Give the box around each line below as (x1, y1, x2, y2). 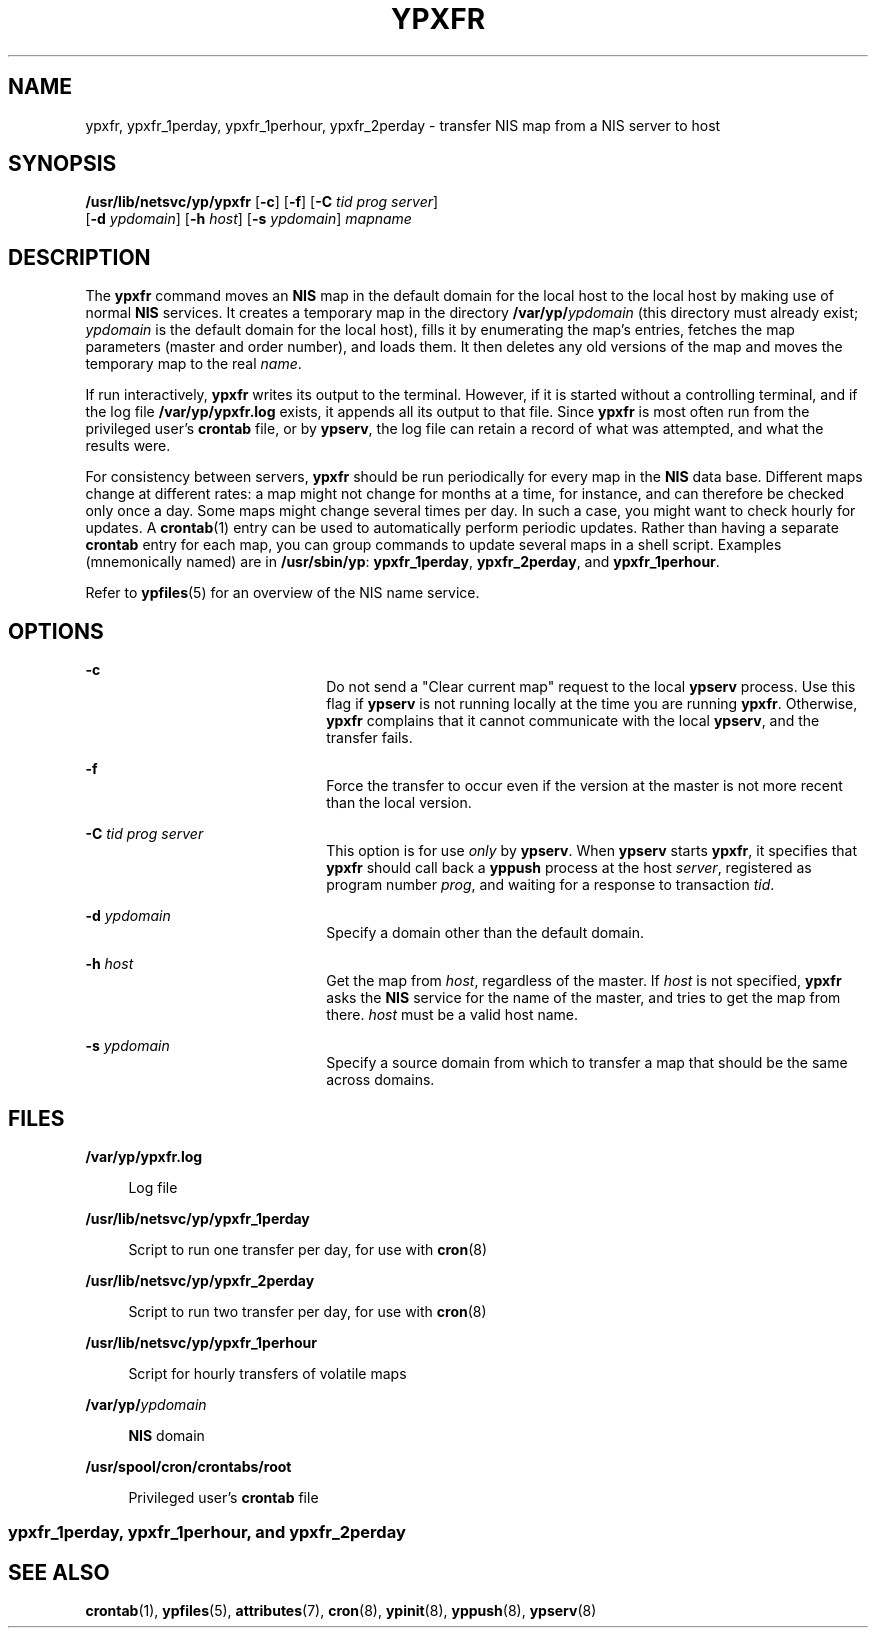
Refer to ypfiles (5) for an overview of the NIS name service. (85, 584, 480, 602)
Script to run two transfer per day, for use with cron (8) (128, 1302, 487, 1320)
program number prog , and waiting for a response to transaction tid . (326, 876, 775, 894)
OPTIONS (8, 618, 104, 644)
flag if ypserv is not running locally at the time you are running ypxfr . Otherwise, (326, 695, 858, 713)
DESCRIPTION (8, 244, 151, 270)
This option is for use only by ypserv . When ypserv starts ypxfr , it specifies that (326, 842, 858, 860)
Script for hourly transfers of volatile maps (128, 1364, 407, 1382)
